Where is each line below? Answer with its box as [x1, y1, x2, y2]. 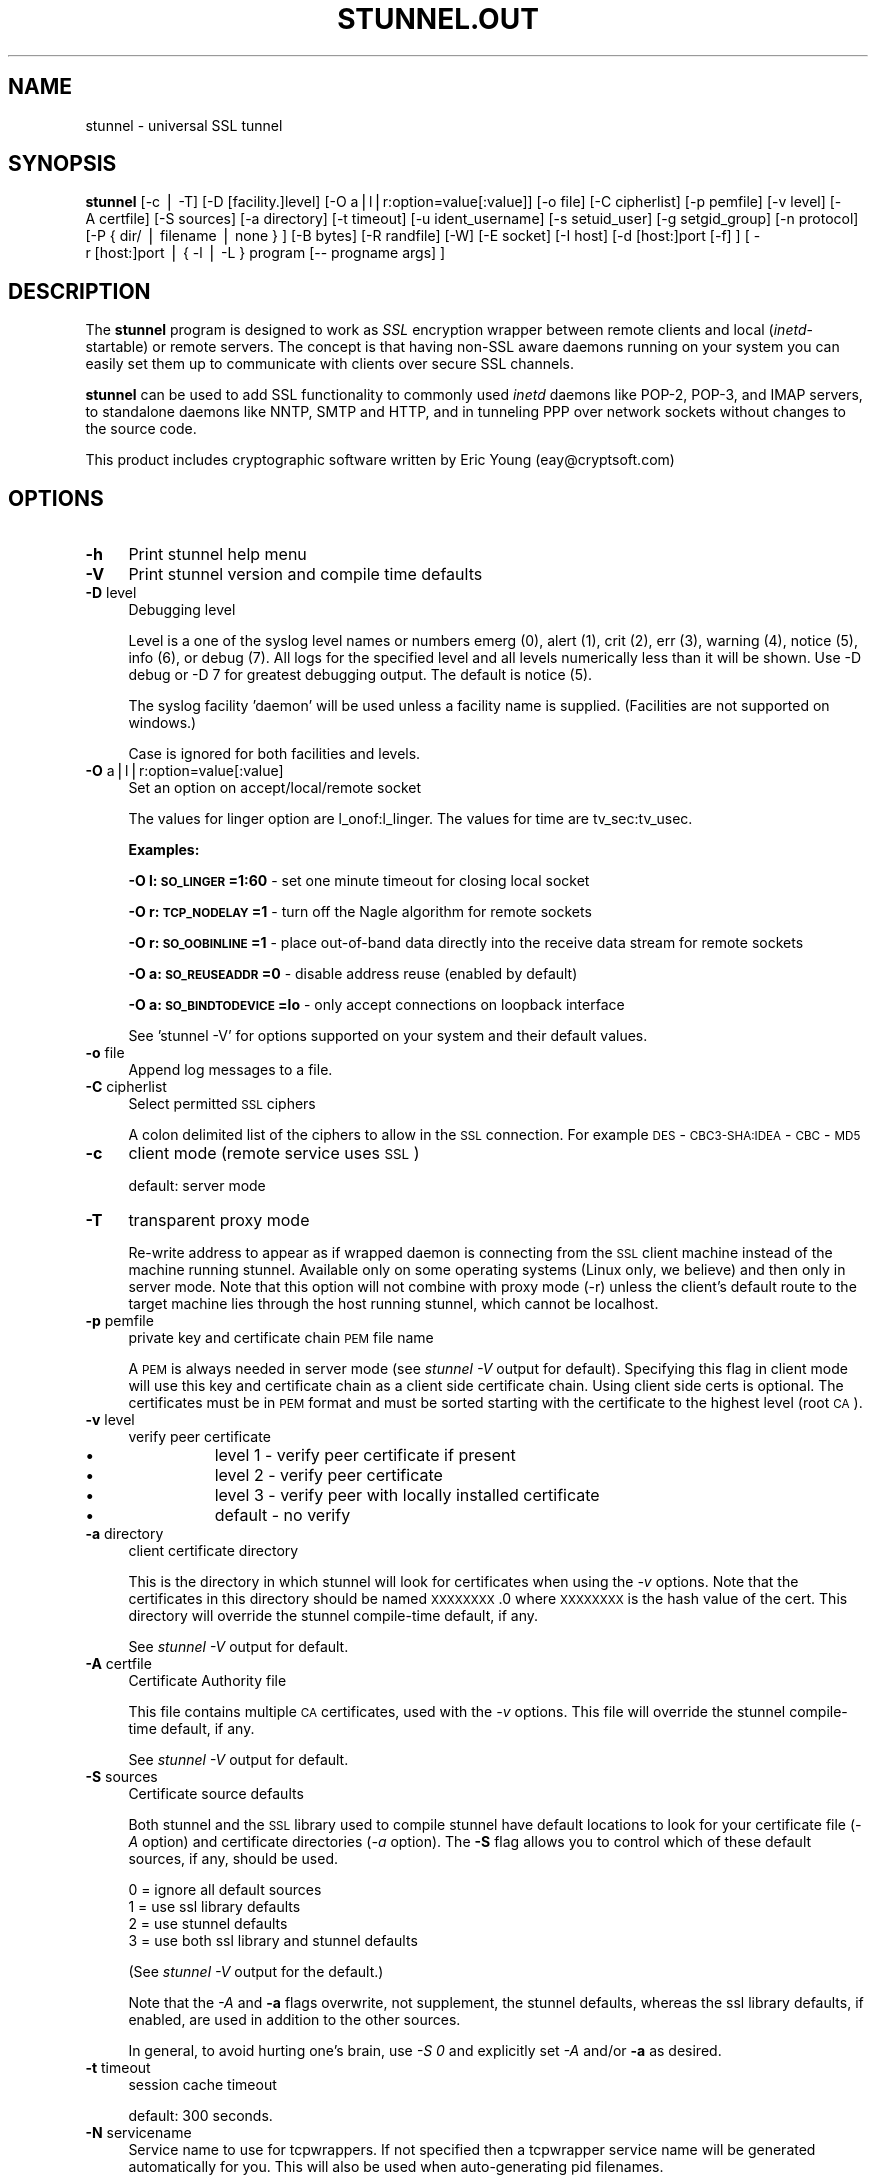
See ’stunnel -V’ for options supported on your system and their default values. [128, 1027, 648, 1045]
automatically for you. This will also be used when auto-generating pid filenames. [128, 2158, 664, 2176]
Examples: [128, 841, 200, 859]
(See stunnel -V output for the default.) [128, 1963, 384, 1981]
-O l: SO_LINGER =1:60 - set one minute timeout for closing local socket [128, 872, 590, 890]
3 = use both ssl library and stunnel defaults [128, 1932, 418, 1950]
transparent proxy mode [128, 1210, 310, 1231]
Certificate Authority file [128, 1672, 287, 1690]
